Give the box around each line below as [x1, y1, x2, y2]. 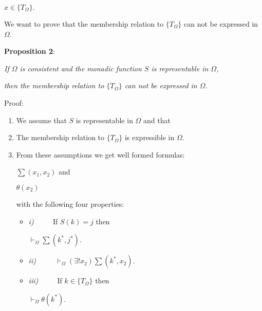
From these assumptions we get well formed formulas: [16, 149, 185, 160]
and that [143, 114, 171, 125]
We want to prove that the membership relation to [4, 18, 164, 29]
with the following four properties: [16, 198, 124, 209]
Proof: [4, 97, 24, 108]
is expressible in [124, 132, 175, 143]
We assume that [16, 114, 67, 125]
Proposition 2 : [4, 46, 55, 56]
